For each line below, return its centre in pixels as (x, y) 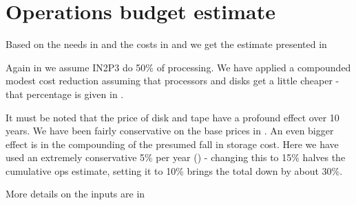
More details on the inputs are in (75, 194)
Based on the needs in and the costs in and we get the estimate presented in (166, 44)
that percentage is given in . (65, 94)
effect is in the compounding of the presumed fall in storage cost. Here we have (172, 144)
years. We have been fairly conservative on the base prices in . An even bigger (170, 131)
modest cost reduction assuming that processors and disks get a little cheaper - (172, 81)
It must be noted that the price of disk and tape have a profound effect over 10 (172, 117)
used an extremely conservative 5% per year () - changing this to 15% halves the (176, 157)
